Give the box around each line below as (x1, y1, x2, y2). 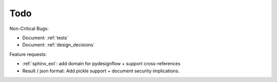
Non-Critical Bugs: (9, 25, 49, 32)
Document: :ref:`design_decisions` (22, 42, 95, 48)
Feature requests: (9, 51, 47, 57)
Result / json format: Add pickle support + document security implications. (22, 68, 180, 74)
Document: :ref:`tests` (22, 35, 69, 41)
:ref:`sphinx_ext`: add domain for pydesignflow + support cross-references (22, 61, 181, 67)
